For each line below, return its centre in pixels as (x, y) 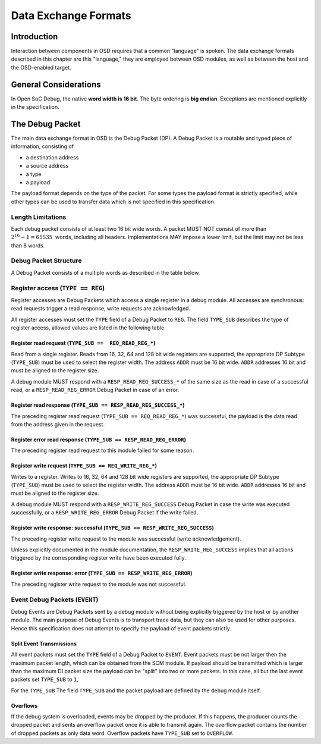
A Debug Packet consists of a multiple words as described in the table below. (106, 272)
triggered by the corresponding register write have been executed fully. (99, 558)
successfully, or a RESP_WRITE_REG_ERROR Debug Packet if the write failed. (105, 513)
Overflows (24, 705)
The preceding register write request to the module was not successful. (99, 584)
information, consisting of (43, 146)
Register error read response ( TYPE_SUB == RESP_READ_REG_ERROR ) (99, 440)
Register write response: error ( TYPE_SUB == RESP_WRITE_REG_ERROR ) (102, 573)
